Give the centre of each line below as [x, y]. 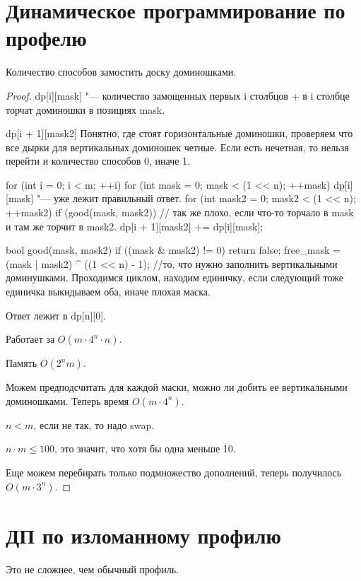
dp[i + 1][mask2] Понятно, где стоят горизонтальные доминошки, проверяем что [179, 133]
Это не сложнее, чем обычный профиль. [92, 569]
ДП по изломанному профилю [143, 535]
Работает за [30, 339]
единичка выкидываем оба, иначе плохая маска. [108, 292]
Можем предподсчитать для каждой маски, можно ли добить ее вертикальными [177, 387]
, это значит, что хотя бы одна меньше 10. [145, 448]
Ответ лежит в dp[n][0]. [56, 315]
